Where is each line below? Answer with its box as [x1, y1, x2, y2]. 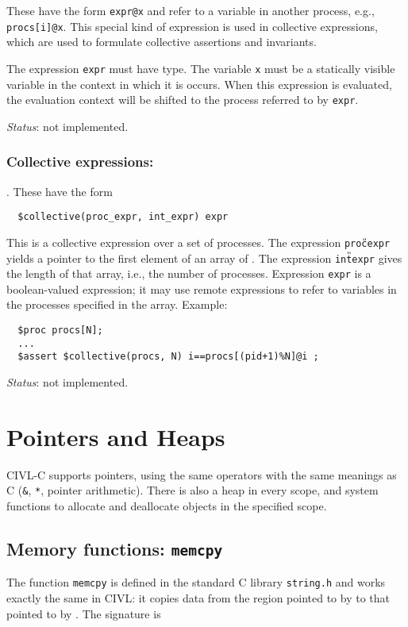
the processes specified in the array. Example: [6, 296, 228, 313]
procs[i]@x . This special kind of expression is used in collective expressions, [6, 17, 378, 34]
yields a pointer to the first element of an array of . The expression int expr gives [6, 249, 402, 266]
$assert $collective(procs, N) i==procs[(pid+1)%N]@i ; [17, 351, 319, 363]
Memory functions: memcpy [6, 536, 223, 560]
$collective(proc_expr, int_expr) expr [17, 211, 229, 223]
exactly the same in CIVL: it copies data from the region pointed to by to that [6, 590, 391, 606]
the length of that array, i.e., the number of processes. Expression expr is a [6, 265, 371, 282]
